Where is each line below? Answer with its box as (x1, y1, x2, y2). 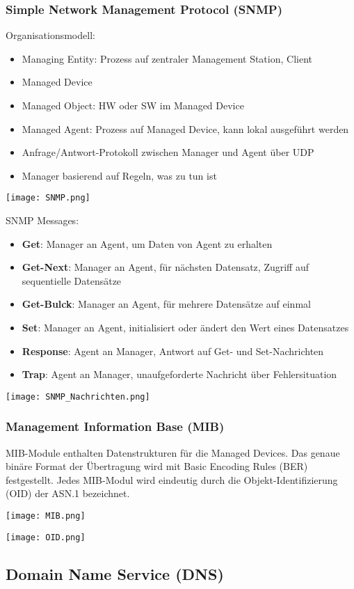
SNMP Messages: (6, 213, 79, 228)
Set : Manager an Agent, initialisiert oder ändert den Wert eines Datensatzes (22, 320, 349, 334)
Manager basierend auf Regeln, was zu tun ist (22, 168, 217, 182)
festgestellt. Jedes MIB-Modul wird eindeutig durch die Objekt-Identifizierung (6, 472, 338, 487)
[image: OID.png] (6, 532, 86, 542)
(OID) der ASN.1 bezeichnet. (6, 486, 130, 501)
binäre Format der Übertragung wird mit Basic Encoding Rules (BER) (6, 459, 308, 473)
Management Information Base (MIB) (6, 418, 225, 435)
